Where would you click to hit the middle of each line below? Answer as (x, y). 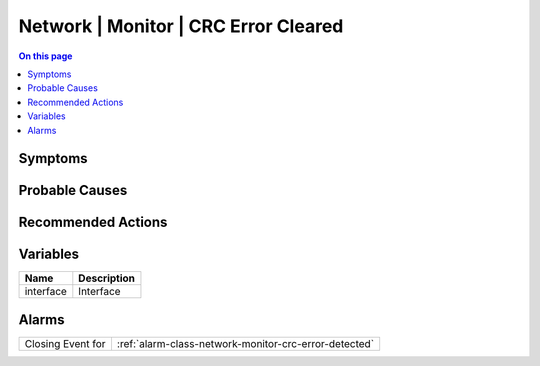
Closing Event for (65, 343)
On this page (45, 56)
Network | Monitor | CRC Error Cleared (181, 26)
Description (106, 278)
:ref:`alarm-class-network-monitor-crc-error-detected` (245, 343)
